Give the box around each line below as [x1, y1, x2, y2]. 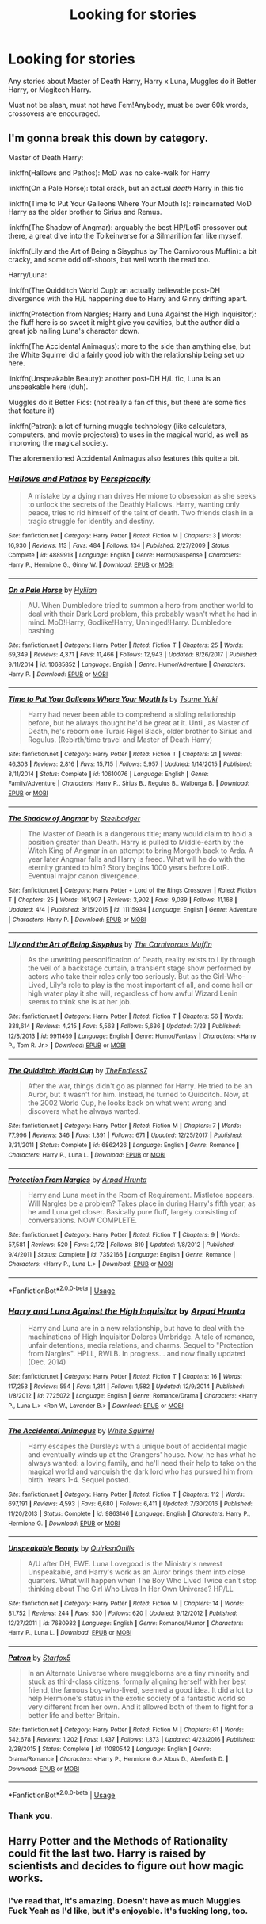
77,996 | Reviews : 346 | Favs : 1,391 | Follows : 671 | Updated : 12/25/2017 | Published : [8, 1131, 243, 1139]
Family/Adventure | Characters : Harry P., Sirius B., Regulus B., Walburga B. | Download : [8, 779, 250, 788]
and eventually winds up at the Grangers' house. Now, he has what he [27, 1449, 256, 1459]
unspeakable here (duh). [8, 382, 89, 392]
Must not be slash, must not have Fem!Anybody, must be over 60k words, [8, 100, 249, 109]
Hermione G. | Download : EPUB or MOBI [8, 1520, 120, 1528]
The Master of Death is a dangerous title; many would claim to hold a [27, 828, 253, 838]
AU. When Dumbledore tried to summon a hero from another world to [27, 600, 254, 610]
